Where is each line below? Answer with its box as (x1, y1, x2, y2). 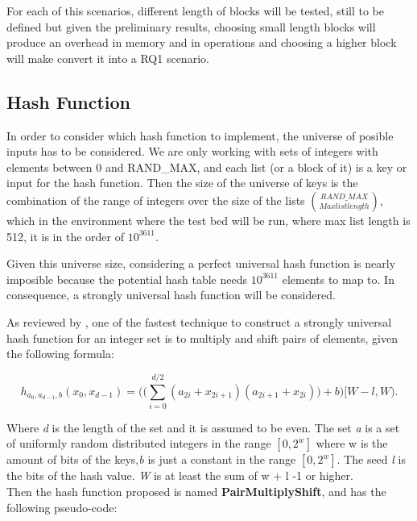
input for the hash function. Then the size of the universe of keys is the (6, 174, 358, 191)
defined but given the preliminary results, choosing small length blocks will (6, 18, 376, 35)
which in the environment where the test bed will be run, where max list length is (6, 211, 411, 228)
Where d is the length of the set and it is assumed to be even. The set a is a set (6, 419, 400, 436)
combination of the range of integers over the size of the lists (6, 191, 305, 208)
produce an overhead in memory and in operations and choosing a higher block (6, 34, 397, 51)
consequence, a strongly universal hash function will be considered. (6, 286, 336, 303)
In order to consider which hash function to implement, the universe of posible (6, 127, 394, 144)
